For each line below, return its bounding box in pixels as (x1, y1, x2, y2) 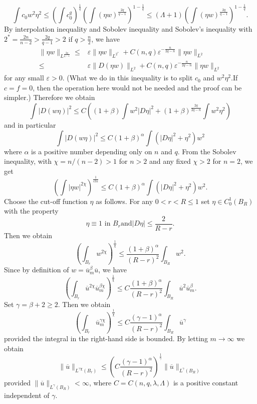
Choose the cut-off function (4, 195, 88, 206)
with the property (4, 206, 59, 216)
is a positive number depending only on (31, 146, 152, 156)
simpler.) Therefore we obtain (4, 92, 95, 103)
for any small (4, 72, 44, 83)
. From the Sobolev (177, 146, 236, 156)
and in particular (4, 119, 56, 130)
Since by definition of (4, 264, 69, 275)
